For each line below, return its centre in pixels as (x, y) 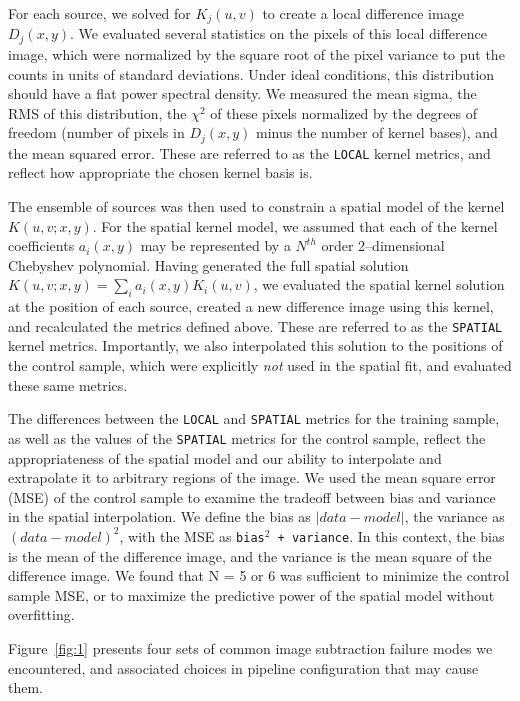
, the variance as (454, 516)
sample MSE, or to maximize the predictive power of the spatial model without (251, 594)
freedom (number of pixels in (96, 132)
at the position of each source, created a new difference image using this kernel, (251, 306)
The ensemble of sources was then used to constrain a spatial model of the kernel (256, 205)
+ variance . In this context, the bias (391, 535)
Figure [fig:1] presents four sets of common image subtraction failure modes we (250, 647)
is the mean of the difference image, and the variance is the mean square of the (250, 555)
